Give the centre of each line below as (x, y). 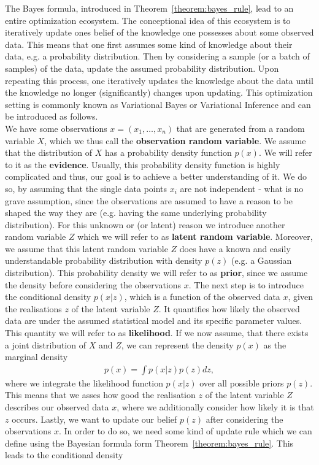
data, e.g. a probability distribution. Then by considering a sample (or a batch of (157, 56)
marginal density (37, 357)
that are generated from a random (240, 128)
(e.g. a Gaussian (262, 260)
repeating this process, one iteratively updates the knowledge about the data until (159, 80)
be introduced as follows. (52, 116)
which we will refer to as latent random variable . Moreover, (195, 236)
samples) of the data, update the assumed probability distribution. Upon (142, 68)
